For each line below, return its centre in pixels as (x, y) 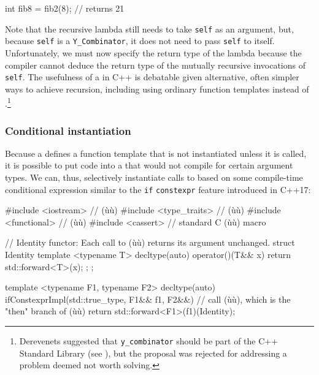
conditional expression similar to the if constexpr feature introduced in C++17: (158, 189)
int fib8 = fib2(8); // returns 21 (65, 8)
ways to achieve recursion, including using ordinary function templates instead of (157, 89)
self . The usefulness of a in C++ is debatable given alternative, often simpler (152, 77)
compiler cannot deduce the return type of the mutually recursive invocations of (155, 65)
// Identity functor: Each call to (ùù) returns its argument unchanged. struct (150, 242)
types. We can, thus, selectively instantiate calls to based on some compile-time (154, 177)
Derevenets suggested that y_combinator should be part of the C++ (149, 341)
